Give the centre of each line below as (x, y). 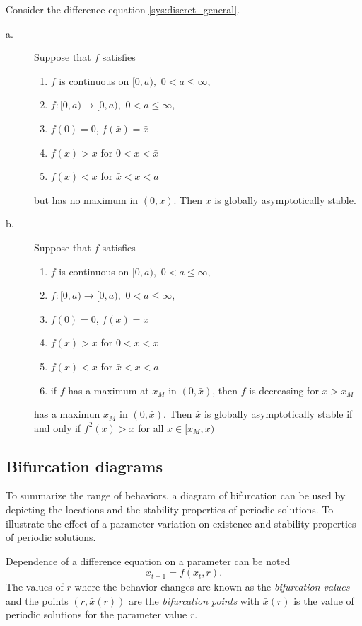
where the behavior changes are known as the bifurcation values (212, 586)
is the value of (324, 600)
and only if (58, 427)
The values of (35, 586)
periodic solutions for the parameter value (97, 614)
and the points (37, 600)
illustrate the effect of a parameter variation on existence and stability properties (181, 523)
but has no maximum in (86, 199)
